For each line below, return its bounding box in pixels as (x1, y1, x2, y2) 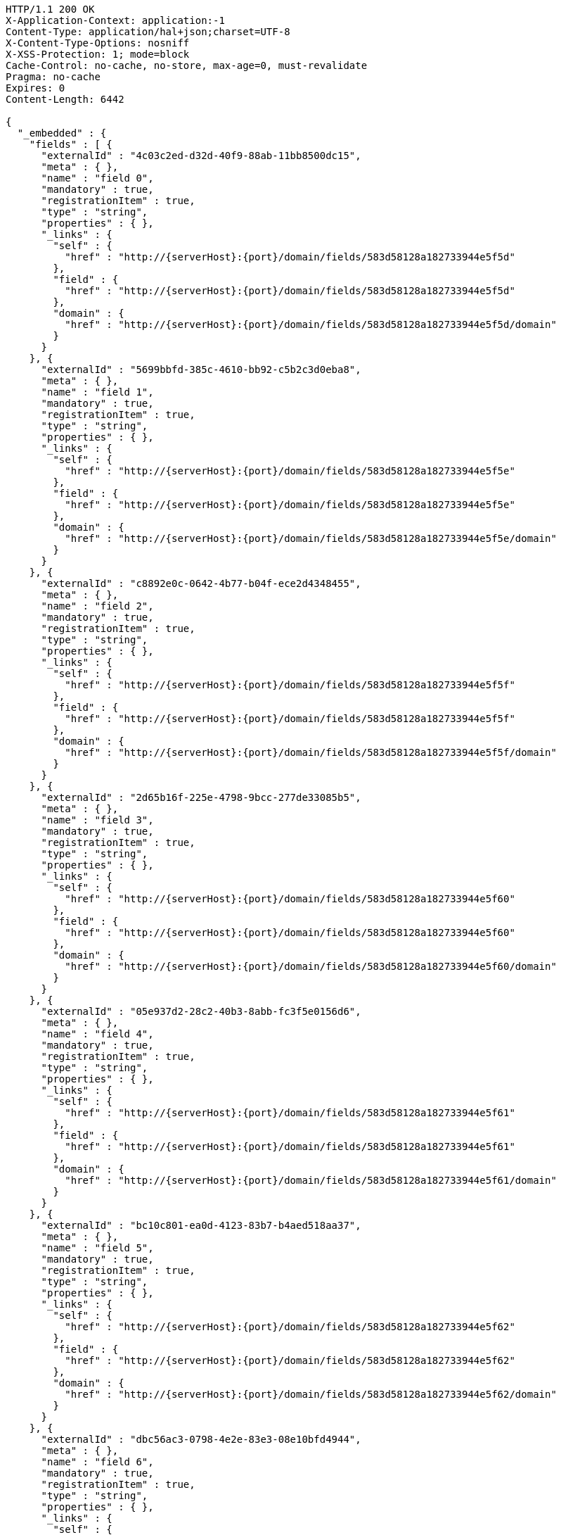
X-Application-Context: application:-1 (6, 15, 225, 26)
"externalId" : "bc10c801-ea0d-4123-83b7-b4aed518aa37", (41, 1220, 361, 1231)
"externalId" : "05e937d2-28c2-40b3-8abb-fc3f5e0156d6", (41, 1006, 361, 1017)
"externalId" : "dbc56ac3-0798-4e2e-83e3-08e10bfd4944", (41, 1434, 361, 1445)
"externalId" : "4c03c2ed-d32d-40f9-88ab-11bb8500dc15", (41, 150, 361, 161)
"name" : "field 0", (41, 172, 154, 184)
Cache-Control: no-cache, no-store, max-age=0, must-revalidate (6, 60, 368, 71)
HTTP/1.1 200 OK (6, 4, 95, 15)
